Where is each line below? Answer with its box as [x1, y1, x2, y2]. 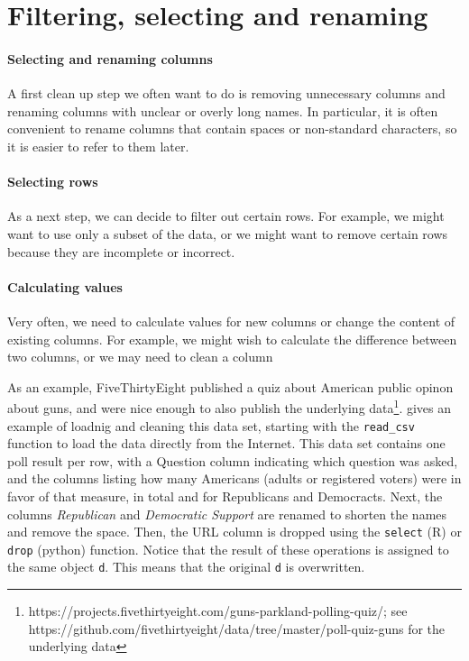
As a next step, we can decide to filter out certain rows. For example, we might [7, 207, 445, 225]
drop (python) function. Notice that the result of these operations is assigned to [7, 539, 449, 558]
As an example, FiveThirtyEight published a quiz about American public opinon [7, 377, 454, 396]
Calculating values [7, 277, 123, 296]
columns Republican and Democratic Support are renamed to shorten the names [7, 504, 447, 523]
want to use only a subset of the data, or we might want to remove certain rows [7, 224, 448, 243]
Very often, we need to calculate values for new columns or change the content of [7, 311, 455, 330]
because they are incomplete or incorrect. [7, 242, 235, 261]
